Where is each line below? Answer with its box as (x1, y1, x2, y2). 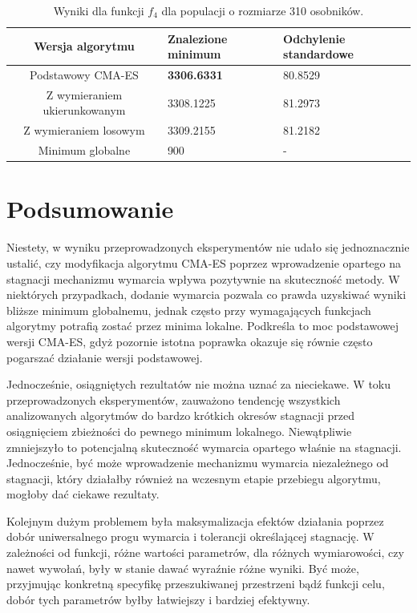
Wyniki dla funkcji (53, 2, 144, 18)
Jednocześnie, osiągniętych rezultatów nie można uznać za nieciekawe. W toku (6, 376, 391, 393)
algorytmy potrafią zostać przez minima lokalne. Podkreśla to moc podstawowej (6, 317, 399, 334)
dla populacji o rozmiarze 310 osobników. (161, 2, 364, 18)
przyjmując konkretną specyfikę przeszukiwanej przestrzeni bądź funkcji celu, (6, 575, 385, 592)
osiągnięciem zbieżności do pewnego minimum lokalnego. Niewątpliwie (6, 422, 352, 439)
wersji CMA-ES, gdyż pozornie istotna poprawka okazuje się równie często (6, 333, 373, 349)
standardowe (283, 46, 354, 63)
